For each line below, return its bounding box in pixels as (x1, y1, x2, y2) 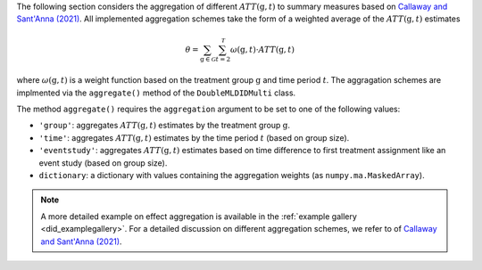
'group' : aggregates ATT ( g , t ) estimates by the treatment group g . (38, 120, 290, 131)
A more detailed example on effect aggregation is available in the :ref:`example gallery (40, 210, 357, 222)
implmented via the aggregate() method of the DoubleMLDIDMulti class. (16, 87, 296, 98)
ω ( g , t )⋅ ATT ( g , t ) (229, 45, 295, 54)
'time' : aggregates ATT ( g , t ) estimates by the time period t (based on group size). (38, 132, 350, 143)
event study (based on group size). (38, 157, 168, 168)
